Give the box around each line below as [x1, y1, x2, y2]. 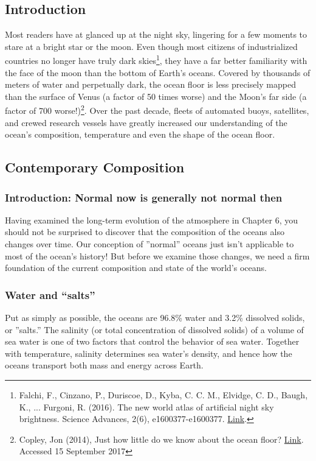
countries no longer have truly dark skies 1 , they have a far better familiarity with [5, 52, 307, 67]
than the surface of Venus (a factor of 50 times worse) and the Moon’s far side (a [5, 90, 307, 102]
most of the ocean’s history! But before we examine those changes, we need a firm [5, 249, 310, 262]
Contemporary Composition [5, 158, 185, 177]
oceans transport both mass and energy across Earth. [5, 359, 204, 371]
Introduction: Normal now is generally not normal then [5, 189, 283, 205]
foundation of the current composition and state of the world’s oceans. [5, 261, 267, 274]
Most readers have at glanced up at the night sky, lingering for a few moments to [5, 28, 307, 41]
